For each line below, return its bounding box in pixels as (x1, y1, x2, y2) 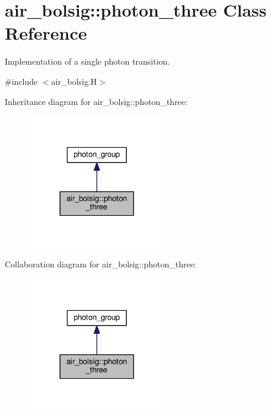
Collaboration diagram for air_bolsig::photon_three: (5, 258, 196, 270)
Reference (5, 21, 87, 45)
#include (5, 75, 38, 87)
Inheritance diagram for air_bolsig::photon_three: (5, 95, 187, 107)
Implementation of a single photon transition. (5, 55, 170, 68)
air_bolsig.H (51, 75, 97, 87)
